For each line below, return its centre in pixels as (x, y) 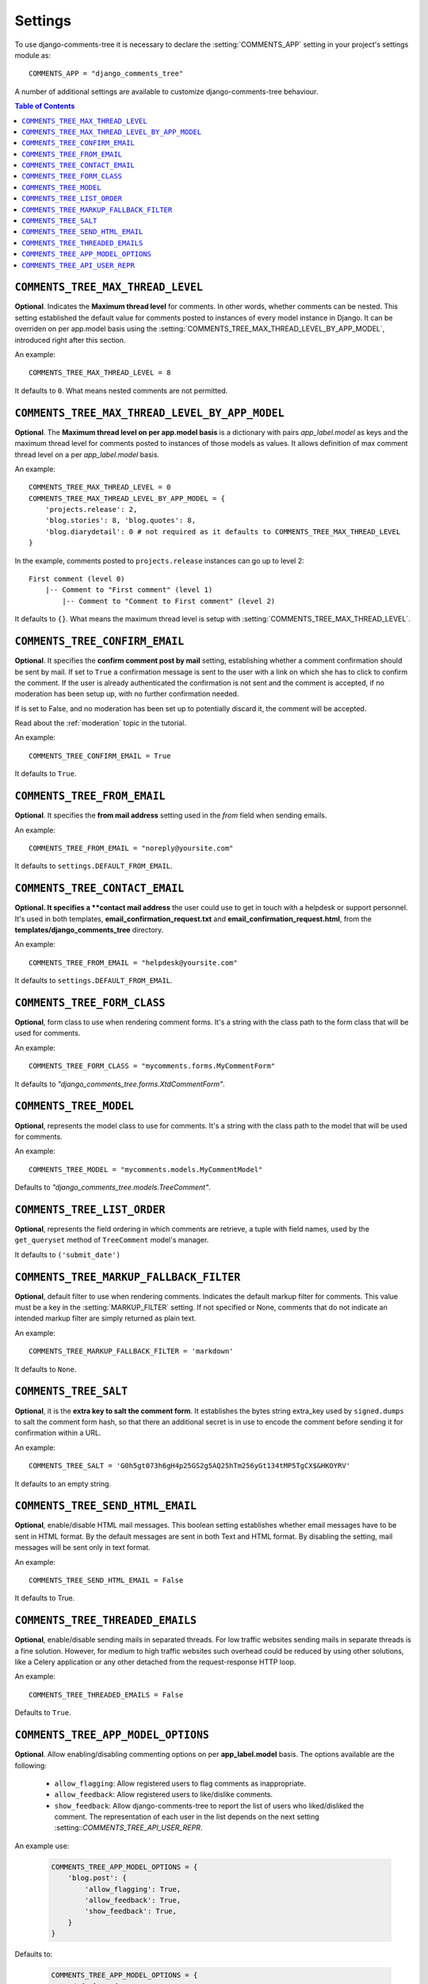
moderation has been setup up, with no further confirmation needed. (127, 694)
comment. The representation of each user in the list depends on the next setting (187, 1817)
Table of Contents (45, 106)
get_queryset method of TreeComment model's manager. (112, 1240)
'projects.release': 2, (91, 509)
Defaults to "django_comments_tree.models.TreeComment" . (113, 1187)
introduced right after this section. (70, 340)
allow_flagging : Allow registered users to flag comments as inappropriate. (180, 1783)
